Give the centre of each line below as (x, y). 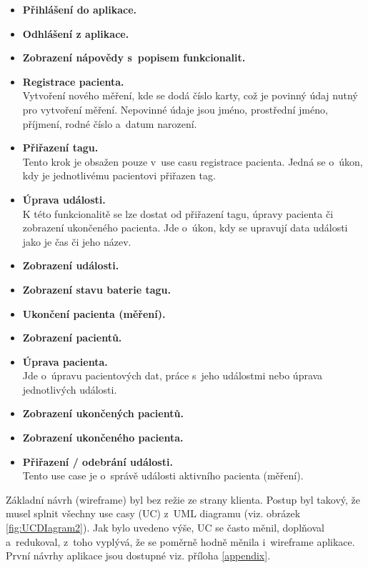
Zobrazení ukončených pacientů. (103, 413)
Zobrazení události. (71, 265)
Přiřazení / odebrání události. (98, 461)
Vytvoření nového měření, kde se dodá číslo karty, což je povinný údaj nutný (190, 95)
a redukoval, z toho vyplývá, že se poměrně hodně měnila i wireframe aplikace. (180, 541)
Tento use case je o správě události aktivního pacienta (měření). (163, 475)
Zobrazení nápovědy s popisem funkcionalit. (134, 58)
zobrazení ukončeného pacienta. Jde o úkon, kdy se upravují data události (185, 228)
